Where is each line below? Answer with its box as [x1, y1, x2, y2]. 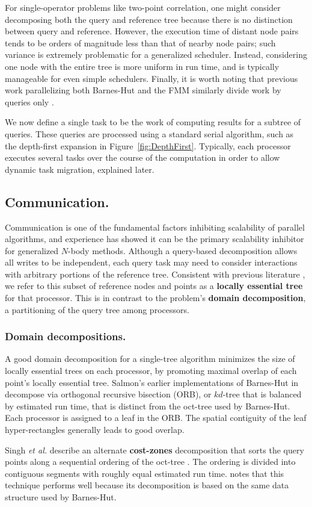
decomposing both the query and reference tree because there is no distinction [5, 13, 293, 25]
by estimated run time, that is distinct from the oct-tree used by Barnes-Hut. [5, 399, 290, 412]
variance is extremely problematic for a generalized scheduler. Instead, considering [5, 48, 308, 61]
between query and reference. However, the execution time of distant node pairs [5, 25, 299, 37]
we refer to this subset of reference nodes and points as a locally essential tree [5, 279, 303, 292]
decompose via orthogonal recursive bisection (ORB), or [5, 388, 212, 400]
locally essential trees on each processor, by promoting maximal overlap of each [5, 364, 297, 377]
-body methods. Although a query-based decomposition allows [68, 244, 298, 257]
